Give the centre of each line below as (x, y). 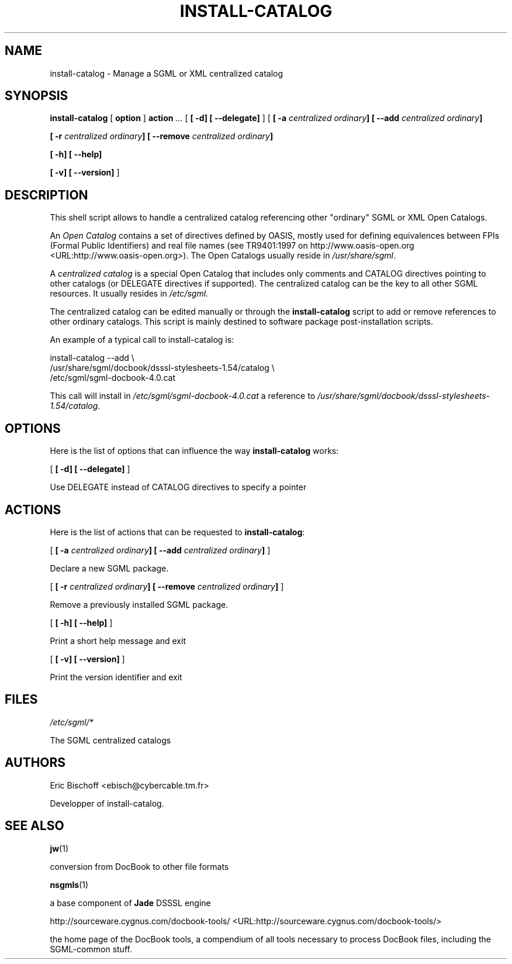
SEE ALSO (34, 826)
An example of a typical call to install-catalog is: (142, 340)
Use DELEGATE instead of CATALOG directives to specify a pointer (178, 487)
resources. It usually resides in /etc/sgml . (129, 294)
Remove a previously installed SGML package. (139, 604)
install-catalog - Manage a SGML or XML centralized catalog (167, 73)
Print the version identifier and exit (116, 677)
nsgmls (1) (69, 884)
